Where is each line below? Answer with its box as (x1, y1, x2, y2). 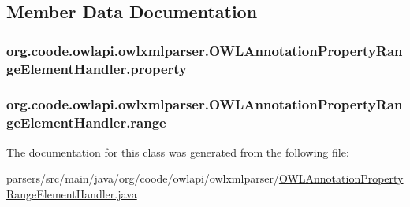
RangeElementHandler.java (6, 185, 137, 201)
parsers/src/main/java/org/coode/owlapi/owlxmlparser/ (6, 170, 279, 187)
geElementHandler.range (6, 113, 166, 132)
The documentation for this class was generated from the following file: (6, 143, 349, 160)
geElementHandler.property (6, 58, 188, 78)
